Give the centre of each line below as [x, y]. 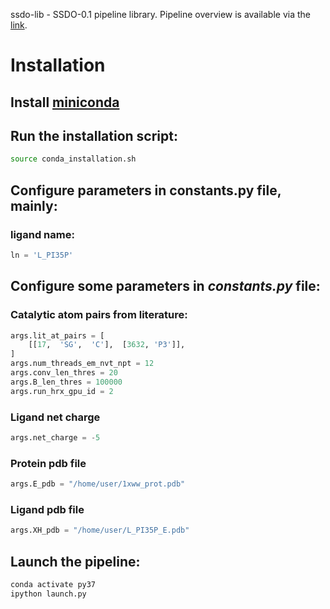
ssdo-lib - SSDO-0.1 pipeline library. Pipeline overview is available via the [161, 14]
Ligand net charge [55, 417]
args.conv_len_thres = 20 [64, 373]
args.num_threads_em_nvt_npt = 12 [82, 364]
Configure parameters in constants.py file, [146, 190]
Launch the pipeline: [75, 561]
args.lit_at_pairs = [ [57, 335]
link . [19, 25]
